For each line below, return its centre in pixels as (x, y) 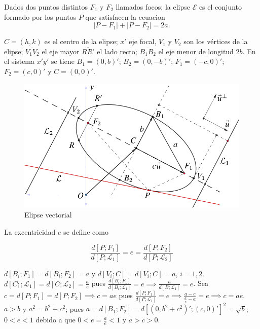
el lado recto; (117, 51)
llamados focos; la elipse (153, 7)
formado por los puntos (40, 16)
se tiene (63, 61)
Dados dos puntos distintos (46, 7)
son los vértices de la (216, 41)
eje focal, (143, 41)
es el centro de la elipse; (81, 41)
